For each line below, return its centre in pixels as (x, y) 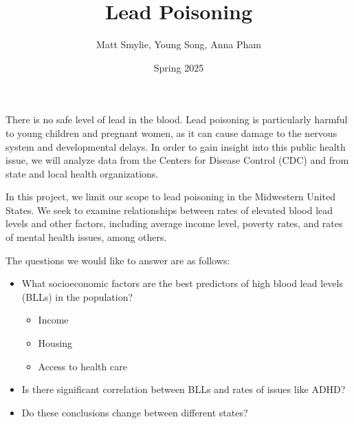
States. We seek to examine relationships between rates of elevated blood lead (169, 210)
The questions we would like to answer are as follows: (118, 260)
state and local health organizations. (82, 173)
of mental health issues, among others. (86, 237)
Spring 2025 (179, 67)
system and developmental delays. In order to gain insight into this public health (176, 146)
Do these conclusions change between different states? (135, 412)
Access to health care (82, 366)
